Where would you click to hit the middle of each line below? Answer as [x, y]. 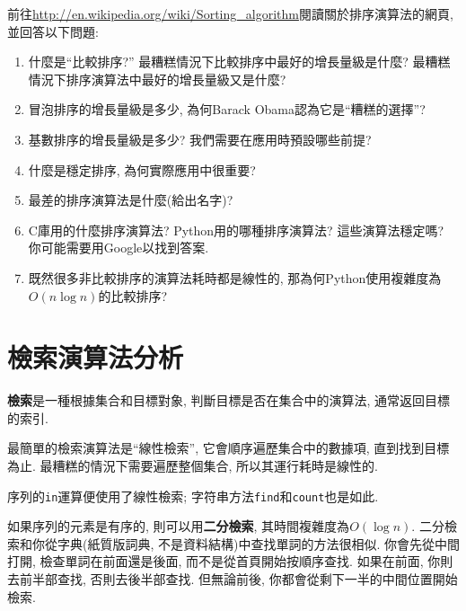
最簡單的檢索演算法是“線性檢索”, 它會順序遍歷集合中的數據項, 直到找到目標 [229, 448]
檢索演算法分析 [96, 357]
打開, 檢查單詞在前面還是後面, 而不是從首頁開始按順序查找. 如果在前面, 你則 [230, 561]
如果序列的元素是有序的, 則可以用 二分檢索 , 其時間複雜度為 [179, 526]
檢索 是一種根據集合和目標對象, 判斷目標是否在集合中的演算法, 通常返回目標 [229, 400]
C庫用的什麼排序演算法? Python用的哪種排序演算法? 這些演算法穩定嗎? [236, 230]
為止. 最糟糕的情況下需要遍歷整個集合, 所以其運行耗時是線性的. [193, 466]
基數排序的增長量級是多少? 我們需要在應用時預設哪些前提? [200, 139]
